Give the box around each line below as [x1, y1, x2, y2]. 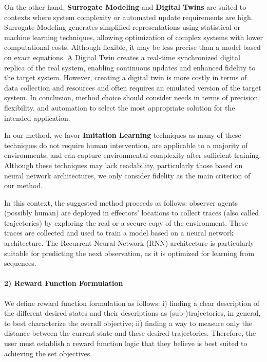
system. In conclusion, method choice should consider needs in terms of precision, [4, 92, 260, 103]
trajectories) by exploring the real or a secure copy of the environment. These [4, 217, 248, 228]
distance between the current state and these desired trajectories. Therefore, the [4, 328, 256, 338]
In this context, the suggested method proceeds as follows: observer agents [4, 197, 238, 208]
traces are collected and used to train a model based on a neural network [4, 227, 234, 238]
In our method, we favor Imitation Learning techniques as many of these [4, 130, 241, 140]
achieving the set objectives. [4, 348, 92, 358]
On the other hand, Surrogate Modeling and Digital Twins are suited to [4, 2, 246, 12]
